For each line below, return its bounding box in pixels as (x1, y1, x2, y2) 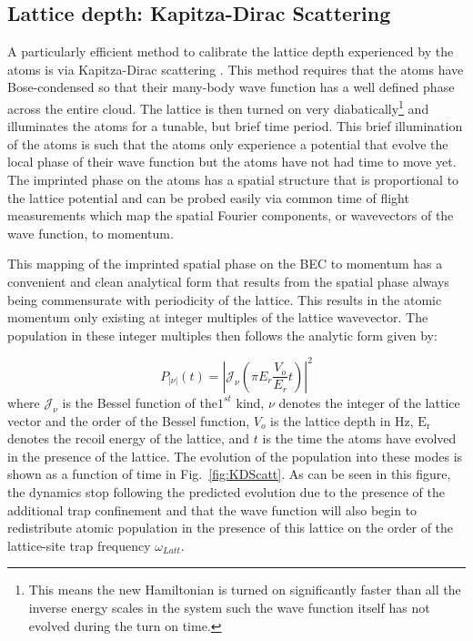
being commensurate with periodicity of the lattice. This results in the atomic (7, 290, 442, 309)
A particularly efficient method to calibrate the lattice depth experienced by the (7, 42, 454, 61)
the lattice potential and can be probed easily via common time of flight (7, 188, 409, 207)
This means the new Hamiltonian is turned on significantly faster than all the (28, 580, 461, 599)
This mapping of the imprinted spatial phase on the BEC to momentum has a (7, 254, 443, 273)
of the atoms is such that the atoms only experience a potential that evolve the (7, 134, 448, 153)
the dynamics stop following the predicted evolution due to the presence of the (7, 483, 445, 502)
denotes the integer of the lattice (278, 392, 460, 412)
